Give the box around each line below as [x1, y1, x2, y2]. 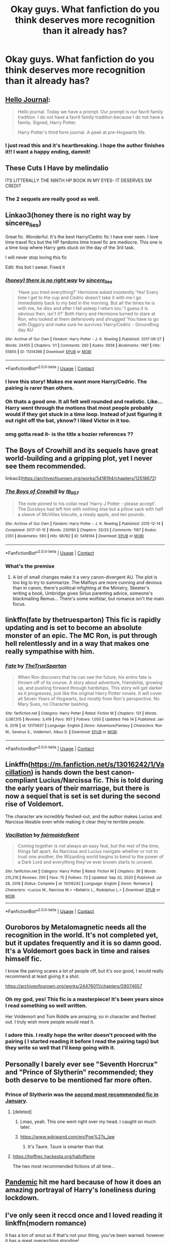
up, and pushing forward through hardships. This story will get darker [17, 685, 163, 691]
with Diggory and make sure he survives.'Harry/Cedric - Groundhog [17, 322, 159, 328]
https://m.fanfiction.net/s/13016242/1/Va [30, 760, 164, 769]
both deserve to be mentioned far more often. [5, 1075, 152, 1084]
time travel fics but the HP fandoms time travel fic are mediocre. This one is [5, 239, 163, 245]
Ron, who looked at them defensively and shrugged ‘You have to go [17, 316, 159, 322]
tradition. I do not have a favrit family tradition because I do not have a [17, 114, 164, 120]
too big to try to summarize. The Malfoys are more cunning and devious [12, 579, 162, 586]
